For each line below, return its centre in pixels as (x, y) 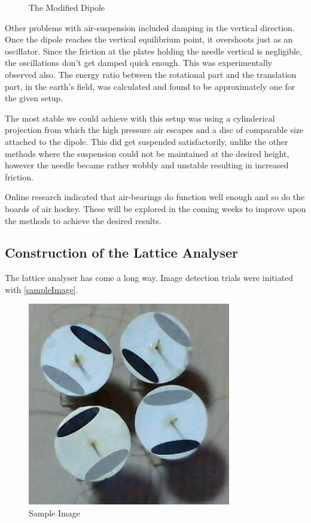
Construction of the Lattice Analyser (121, 253)
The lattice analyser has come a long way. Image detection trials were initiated (149, 278)
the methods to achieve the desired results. (83, 220)
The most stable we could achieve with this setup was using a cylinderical (140, 118)
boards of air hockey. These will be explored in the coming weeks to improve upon (155, 208)
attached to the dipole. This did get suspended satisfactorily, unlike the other (147, 141)
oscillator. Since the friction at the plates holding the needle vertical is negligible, (153, 51)
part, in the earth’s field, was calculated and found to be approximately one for (150, 86)
